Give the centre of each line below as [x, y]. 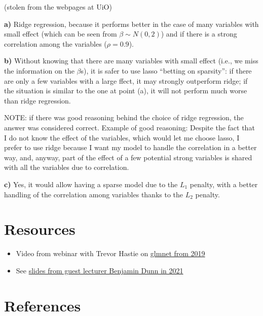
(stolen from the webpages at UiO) [58, 7]
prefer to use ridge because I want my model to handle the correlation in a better [130, 147]
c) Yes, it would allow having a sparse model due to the [91, 184]
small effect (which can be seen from [61, 34]
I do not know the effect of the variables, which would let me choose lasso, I [122, 137]
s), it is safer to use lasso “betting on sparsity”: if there [166, 70]
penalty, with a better [224, 184]
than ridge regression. [37, 100]
